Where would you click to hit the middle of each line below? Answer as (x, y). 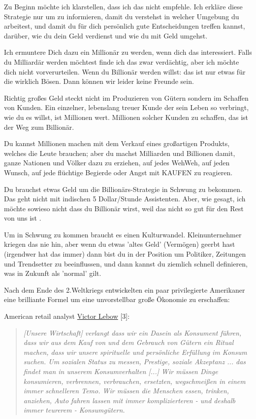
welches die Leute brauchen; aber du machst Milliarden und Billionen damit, (120, 153)
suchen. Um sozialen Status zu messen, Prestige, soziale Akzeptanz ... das (135, 362)
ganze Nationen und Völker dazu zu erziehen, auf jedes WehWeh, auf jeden (117, 163)
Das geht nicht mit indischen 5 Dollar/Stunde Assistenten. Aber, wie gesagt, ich (125, 199)
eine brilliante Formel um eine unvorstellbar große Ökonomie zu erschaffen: (117, 299)
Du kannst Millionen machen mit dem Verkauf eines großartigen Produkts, (117, 143)
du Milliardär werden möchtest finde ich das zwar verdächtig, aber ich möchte (122, 61)
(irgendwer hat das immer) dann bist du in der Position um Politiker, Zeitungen (125, 254)
